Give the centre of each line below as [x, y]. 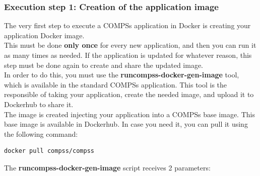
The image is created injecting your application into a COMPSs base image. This [129, 114]
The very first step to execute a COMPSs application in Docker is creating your [127, 25]
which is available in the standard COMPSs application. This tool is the [116, 84]
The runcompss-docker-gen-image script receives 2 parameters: [107, 167]
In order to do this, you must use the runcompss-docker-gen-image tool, [122, 75]
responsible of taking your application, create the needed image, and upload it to [129, 94]
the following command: [41, 134]
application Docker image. [44, 35]
